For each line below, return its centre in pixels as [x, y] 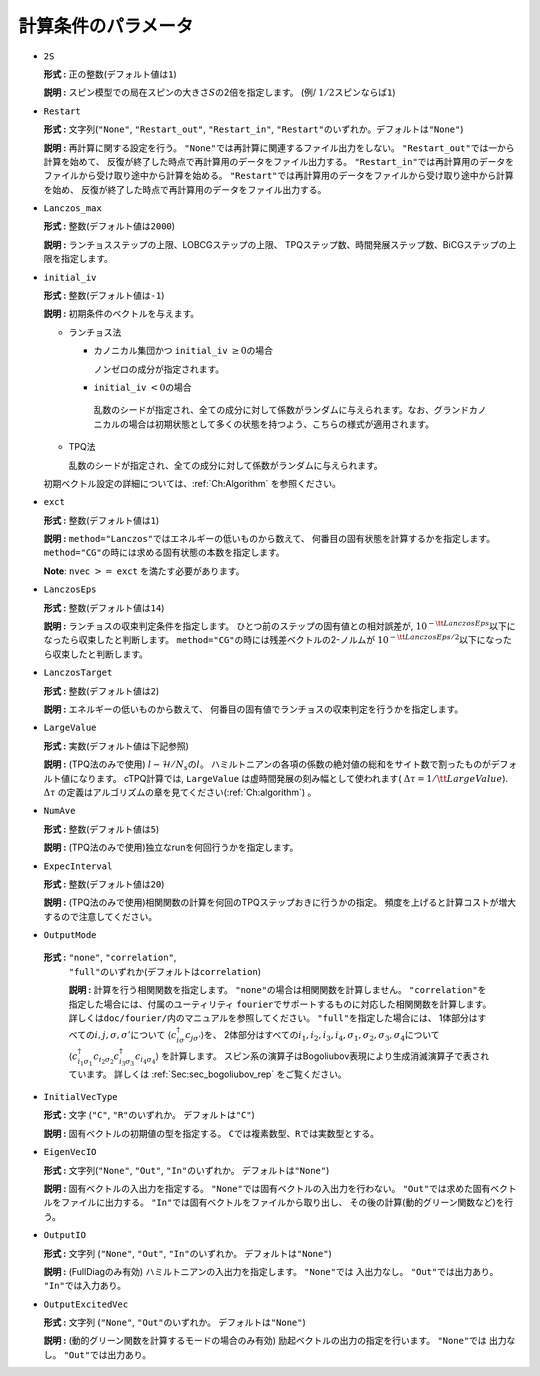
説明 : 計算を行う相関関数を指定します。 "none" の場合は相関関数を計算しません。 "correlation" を [277, 990]
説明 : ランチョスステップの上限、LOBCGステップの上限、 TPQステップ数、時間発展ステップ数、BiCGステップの [275, 244]
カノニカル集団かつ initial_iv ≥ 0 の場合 [183, 351]
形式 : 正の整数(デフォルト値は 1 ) [110, 74]
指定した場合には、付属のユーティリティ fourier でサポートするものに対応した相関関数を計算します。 [280, 1004]
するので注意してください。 [100, 916]
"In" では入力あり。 [85, 1286]
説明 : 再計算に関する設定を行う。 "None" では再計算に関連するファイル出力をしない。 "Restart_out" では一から [279, 147]
